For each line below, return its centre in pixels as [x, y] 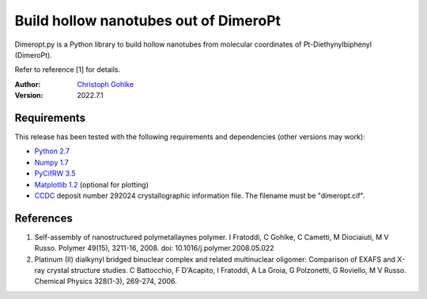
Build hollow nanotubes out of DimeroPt [147, 21]
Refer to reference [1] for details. [68, 70]
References [43, 218]
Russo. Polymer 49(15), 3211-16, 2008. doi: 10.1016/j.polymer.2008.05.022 [154, 248]
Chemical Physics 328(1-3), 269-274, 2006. [106, 282]
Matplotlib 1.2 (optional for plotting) [92, 184]
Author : [28, 84]
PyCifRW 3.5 [55, 173]
